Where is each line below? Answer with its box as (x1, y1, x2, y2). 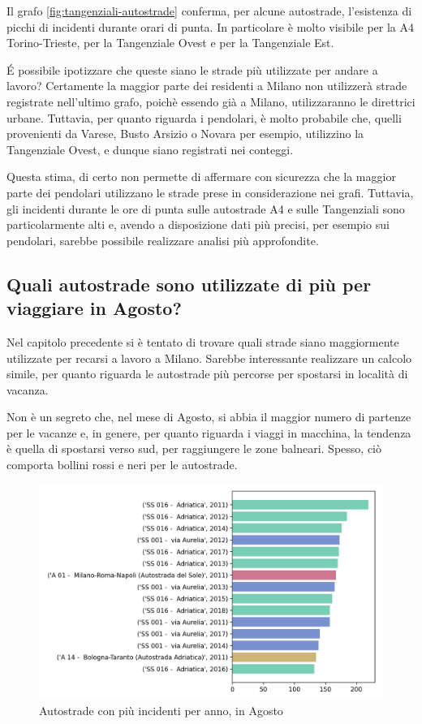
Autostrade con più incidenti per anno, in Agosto (39, 702, 283, 719)
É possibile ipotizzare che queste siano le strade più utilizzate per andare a (6, 61, 378, 78)
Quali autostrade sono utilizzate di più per (6, 271, 372, 296)
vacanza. (6, 381, 49, 398)
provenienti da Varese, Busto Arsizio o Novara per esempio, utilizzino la (6, 125, 364, 142)
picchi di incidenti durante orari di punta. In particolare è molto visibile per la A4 (6, 18, 415, 35)
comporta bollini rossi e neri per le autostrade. (6, 456, 238, 473)
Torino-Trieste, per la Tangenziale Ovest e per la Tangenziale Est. (6, 34, 334, 51)
